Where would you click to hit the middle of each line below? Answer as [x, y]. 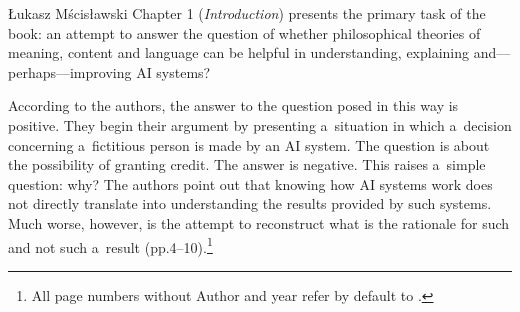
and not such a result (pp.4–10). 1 [110, 245]
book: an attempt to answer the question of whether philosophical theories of [244, 32]
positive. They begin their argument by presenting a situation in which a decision [260, 124]
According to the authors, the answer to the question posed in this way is [233, 105]
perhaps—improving [70, 71]
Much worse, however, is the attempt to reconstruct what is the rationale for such [259, 222]
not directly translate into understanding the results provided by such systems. [250, 203]
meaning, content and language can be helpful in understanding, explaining [239, 52]
